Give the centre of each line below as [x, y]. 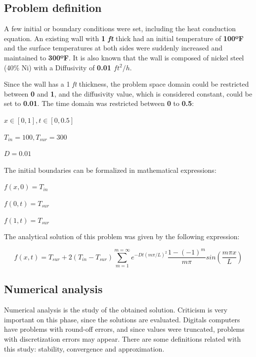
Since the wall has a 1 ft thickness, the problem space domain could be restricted [127, 84]
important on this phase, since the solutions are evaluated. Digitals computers [122, 319]
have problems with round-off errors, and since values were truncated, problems [124, 329]
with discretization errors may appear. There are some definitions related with [123, 338]
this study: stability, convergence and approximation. [84, 348]
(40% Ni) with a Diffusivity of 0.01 [58, 67]
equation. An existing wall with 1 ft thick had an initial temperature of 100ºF [124, 38]
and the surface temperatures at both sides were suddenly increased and [113, 48]
